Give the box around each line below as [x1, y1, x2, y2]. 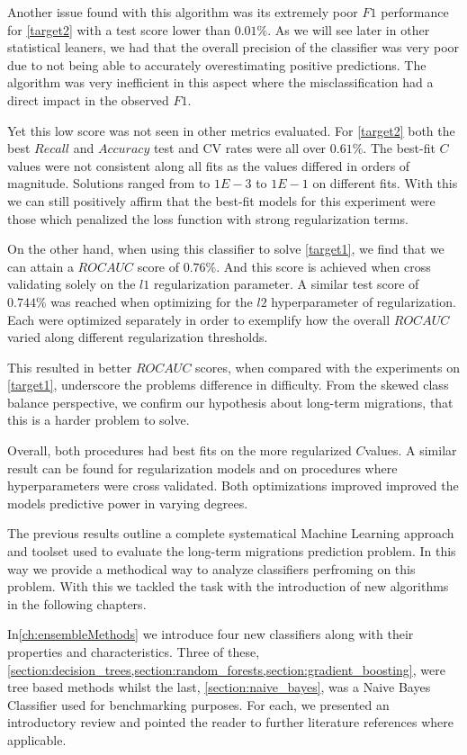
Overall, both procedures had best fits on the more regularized [7, 441, 352, 460]
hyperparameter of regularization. [271, 292, 456, 310]
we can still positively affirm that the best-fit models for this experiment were [7, 191, 436, 210]
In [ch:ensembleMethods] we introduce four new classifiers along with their [7, 625, 414, 643]
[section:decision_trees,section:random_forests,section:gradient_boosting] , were [7, 660, 445, 679]
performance [381, 3, 449, 21]
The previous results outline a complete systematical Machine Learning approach [7, 524, 454, 543]
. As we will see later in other [267, 20, 430, 39]
